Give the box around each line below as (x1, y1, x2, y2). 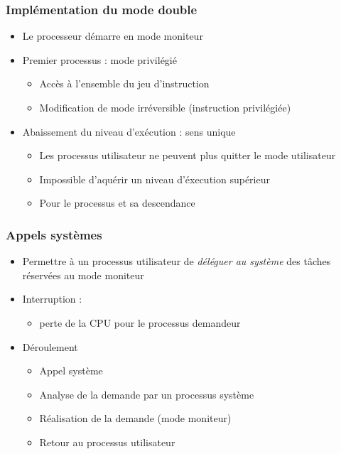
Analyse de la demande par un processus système (39, 387, 254, 401)
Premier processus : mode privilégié (22, 52, 177, 67)
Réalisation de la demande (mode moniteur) (39, 411, 232, 426)
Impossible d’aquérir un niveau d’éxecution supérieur (39, 171, 270, 186)
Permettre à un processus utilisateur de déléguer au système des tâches (22, 254, 331, 269)
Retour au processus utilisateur (39, 434, 175, 449)
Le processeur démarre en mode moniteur (22, 28, 203, 43)
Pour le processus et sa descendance (39, 195, 195, 210)
